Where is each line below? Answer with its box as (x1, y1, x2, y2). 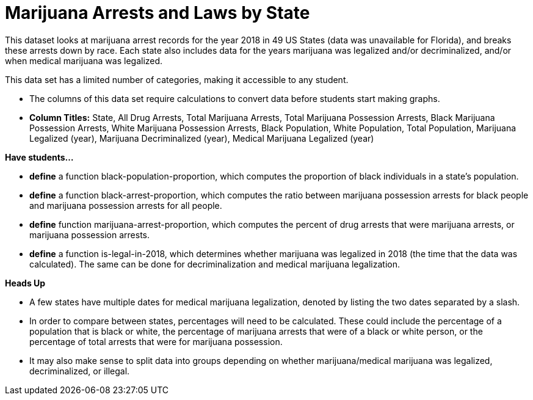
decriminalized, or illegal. (29, 365, 130, 376)
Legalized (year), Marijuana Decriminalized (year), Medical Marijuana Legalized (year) (29, 133, 374, 144)
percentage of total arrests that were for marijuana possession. (29, 336, 283, 347)
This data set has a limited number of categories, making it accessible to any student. (5, 74, 349, 85)
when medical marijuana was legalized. (5, 55, 163, 66)
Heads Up (5, 277, 46, 288)
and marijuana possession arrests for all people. (29, 200, 222, 211)
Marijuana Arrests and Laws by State (5, 2, 310, 23)
